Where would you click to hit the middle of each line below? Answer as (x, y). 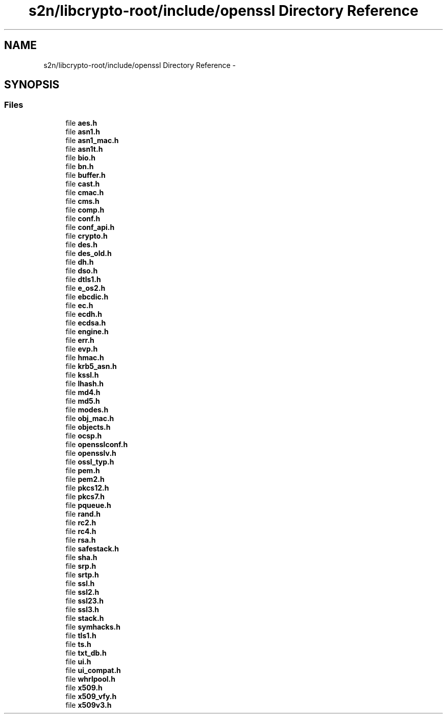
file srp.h (81, 566)
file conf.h (83, 218)
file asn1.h (83, 131)
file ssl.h (80, 583)
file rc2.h (81, 522)
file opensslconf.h (97, 444)
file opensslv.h (91, 453)
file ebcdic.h (87, 296)
